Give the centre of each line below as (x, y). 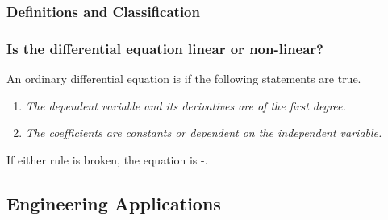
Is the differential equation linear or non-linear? (165, 48)
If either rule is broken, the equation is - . (107, 159)
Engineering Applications (114, 203)
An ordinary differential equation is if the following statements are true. (184, 79)
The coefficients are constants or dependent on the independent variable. (204, 133)
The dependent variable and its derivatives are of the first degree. (186, 105)
